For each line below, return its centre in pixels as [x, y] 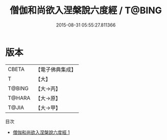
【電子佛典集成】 [56, 69]
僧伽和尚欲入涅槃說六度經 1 [41, 132]
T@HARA [19, 98]
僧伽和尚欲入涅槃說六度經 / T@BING [86, 10]
